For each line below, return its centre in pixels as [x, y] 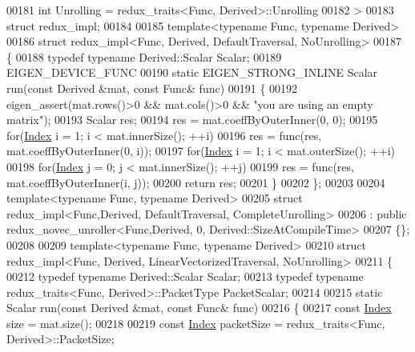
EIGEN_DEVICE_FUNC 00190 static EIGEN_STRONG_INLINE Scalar [192, 72]
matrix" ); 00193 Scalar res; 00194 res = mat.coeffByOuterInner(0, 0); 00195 [192, 120]
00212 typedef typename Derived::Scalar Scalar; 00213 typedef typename [185, 276]
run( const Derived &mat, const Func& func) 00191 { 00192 [152, 88]
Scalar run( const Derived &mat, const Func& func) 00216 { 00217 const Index [199, 308]
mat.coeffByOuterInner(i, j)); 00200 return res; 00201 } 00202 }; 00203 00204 [196, 182]
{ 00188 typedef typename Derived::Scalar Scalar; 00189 [144, 56]
